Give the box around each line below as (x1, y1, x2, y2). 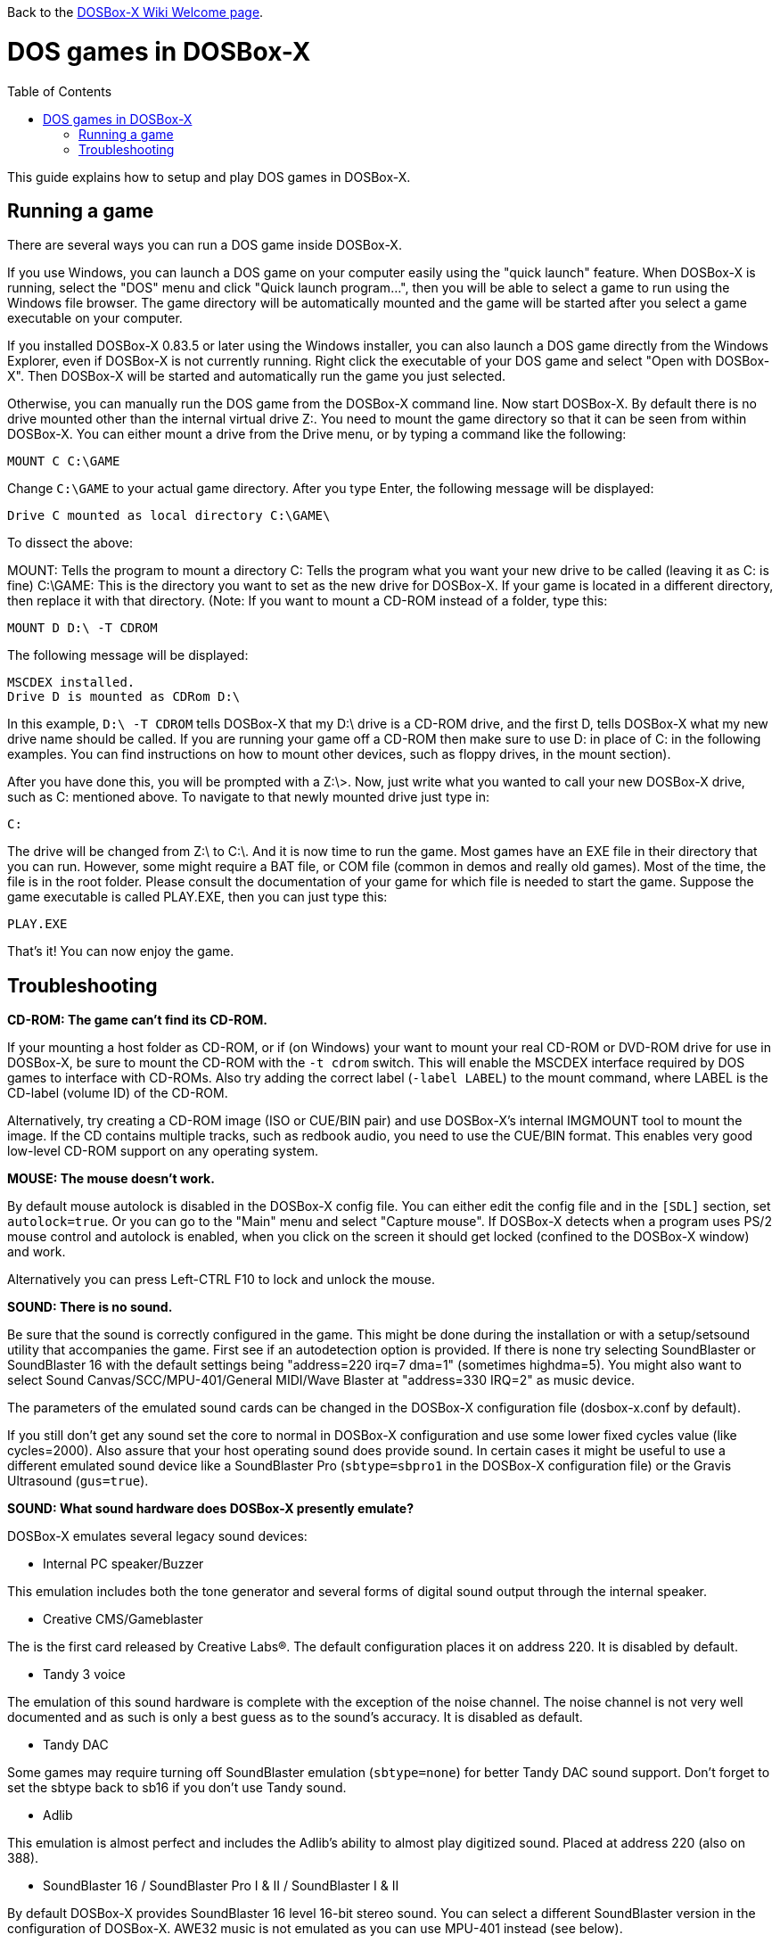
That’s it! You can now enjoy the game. (7, 943, 234, 959)
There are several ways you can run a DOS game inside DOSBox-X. (7, 237, 402, 253)
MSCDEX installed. (7, 675, 135, 690)
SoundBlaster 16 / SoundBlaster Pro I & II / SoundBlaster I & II (43, 1878, 399, 1894)
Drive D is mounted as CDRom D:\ (7, 689, 241, 704)
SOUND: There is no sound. (7, 1299, 173, 1315)
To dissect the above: (7, 535, 133, 551)
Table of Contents (7, 83, 112, 99)
